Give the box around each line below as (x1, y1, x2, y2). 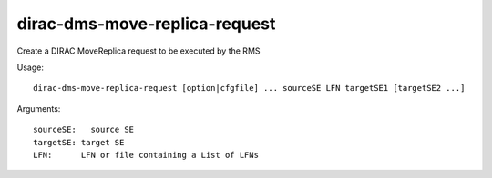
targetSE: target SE (33, 137, 125, 147)
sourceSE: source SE (33, 124, 135, 135)
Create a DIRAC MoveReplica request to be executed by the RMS (16, 45, 261, 56)
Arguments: (16, 103, 61, 114)
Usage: (16, 62, 45, 73)
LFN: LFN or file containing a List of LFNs (33, 150, 260, 160)
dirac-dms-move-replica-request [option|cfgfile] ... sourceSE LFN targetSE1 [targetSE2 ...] (33, 83, 466, 94)
